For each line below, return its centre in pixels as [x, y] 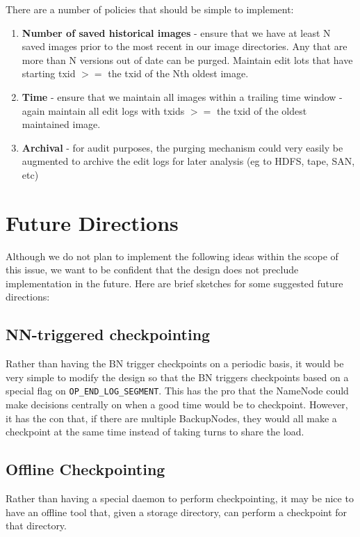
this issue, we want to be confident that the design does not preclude [152, 270]
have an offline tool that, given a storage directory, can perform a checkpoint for [177, 512]
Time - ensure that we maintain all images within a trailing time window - [182, 96]
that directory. [36, 526]
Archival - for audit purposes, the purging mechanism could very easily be [182, 147]
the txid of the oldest [262, 110]
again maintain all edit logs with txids [103, 110]
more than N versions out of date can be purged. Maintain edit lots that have [187, 59]
